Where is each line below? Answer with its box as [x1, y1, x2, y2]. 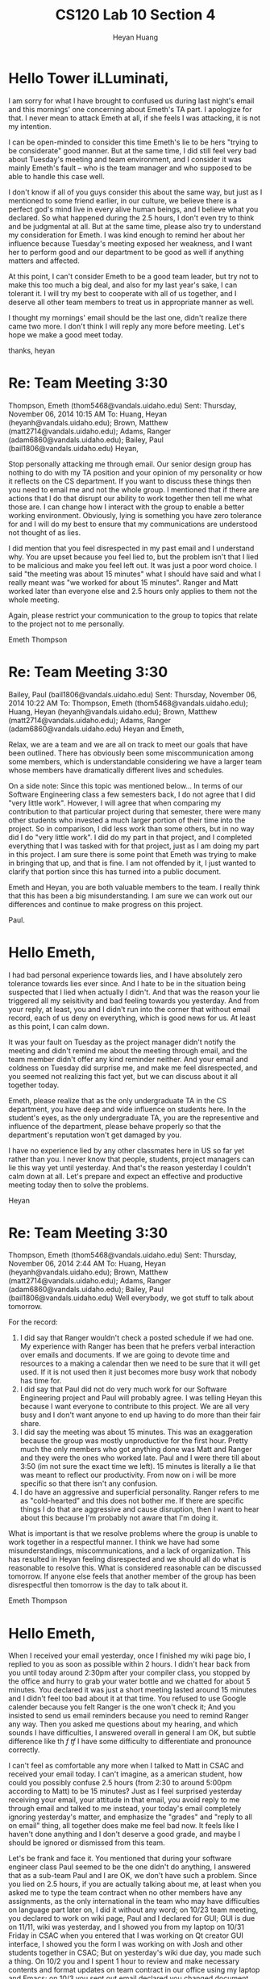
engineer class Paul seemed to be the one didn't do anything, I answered [8, 1862, 251, 1872]
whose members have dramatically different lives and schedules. [8, 765, 224, 775]
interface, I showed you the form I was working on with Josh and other [8, 1939, 243, 1949]
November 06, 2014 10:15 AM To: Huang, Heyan [8, 409, 168, 419]
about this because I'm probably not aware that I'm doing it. [19, 1513, 219, 1523]
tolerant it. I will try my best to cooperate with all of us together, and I [8, 288, 237, 298]
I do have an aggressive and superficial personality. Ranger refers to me [19, 1487, 260, 1497]
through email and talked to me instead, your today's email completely [8, 1804, 242, 1814]
